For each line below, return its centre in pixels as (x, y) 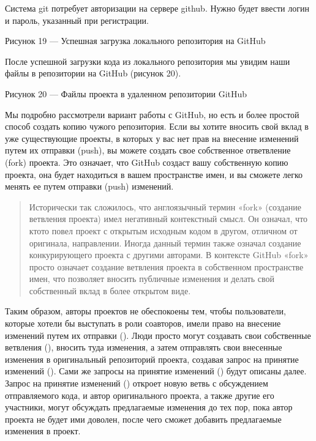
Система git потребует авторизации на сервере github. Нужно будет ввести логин (157, 8)
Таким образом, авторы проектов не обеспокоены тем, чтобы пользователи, (145, 311)
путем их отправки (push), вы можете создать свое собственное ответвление (148, 150)
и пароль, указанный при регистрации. (77, 20)
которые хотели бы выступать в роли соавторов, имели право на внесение (143, 323)
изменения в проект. (43, 431)
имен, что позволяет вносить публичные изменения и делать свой (152, 279)
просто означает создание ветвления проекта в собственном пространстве (166, 266)
